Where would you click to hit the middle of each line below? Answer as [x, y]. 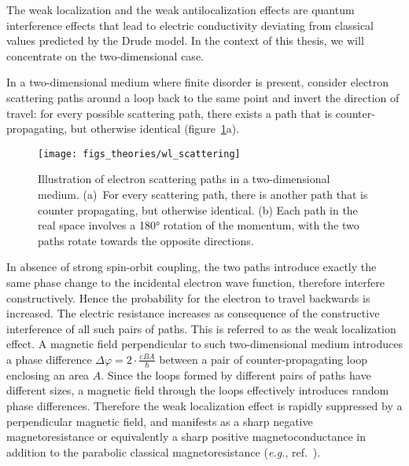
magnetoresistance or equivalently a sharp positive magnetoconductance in [186, 437]
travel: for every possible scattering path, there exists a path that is [169, 113]
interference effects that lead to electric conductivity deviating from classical [190, 25]
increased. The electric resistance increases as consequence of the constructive [193, 313]
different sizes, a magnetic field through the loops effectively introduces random [198, 390]
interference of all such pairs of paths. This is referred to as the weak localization [201, 328]
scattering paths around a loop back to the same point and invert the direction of [203, 97]
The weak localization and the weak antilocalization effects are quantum [181, 9]
